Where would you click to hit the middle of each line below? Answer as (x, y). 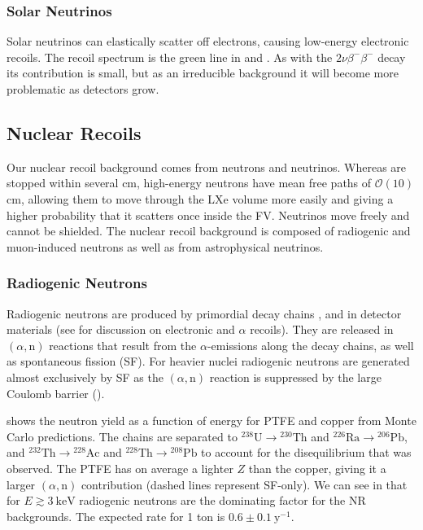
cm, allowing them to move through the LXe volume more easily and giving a (200, 198)
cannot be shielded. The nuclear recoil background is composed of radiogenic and (209, 231)
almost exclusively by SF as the (85, 377)
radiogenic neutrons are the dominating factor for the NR (222, 500)
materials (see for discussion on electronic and (121, 329)
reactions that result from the (123, 345)
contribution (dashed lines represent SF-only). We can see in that (244, 484)
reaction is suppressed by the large (295, 377)
